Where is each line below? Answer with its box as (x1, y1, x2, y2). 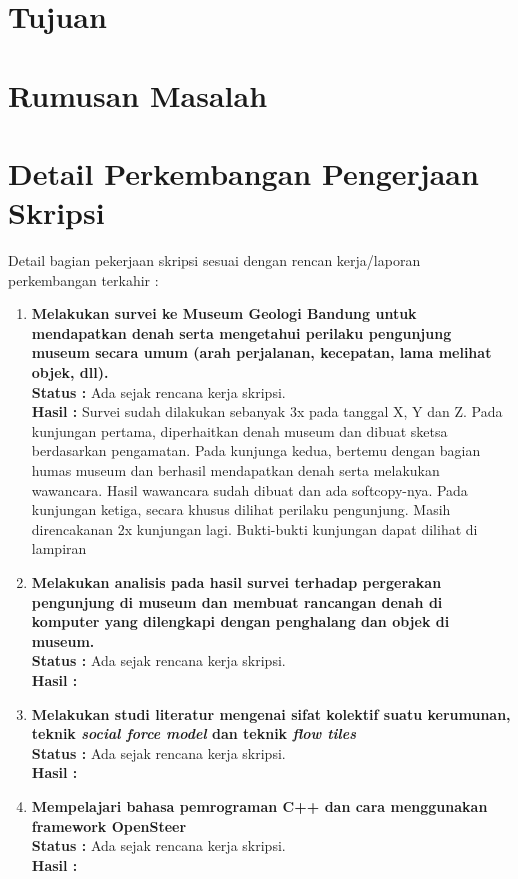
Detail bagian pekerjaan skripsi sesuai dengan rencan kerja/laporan (8, 250, 421, 271)
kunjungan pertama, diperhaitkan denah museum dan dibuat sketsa (31, 420, 448, 441)
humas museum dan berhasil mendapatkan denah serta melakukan (31, 460, 440, 480)
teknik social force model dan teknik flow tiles (31, 723, 356, 744)
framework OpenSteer (31, 815, 187, 836)
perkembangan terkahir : (8, 269, 159, 290)
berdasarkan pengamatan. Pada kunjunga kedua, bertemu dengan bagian (31, 440, 481, 461)
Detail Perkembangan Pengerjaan (8, 152, 479, 193)
